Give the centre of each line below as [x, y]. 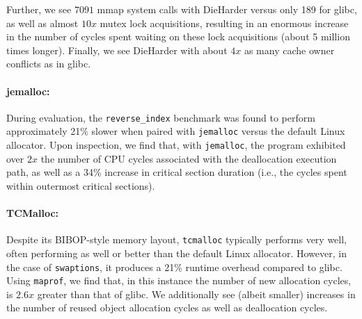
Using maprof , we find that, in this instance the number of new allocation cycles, [179, 280]
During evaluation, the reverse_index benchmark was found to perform [161, 117]
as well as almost [42, 23]
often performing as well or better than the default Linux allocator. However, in [176, 253]
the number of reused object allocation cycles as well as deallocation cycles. [167, 308]
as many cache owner [289, 50]
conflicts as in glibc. [49, 64]
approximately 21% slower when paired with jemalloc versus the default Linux [176, 131]
